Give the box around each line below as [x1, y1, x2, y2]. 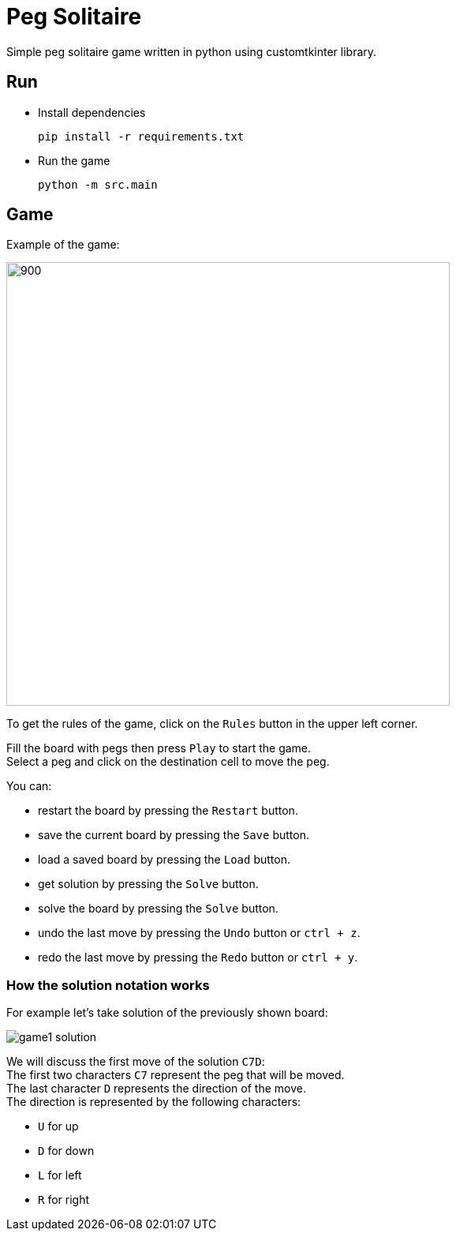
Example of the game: [6, 238, 120, 252]
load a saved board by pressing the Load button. [38, 853, 290, 867]
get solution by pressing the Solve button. [38, 877, 259, 891]
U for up [38, 1119, 79, 1134]
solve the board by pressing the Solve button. [38, 902, 278, 916]
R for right [38, 1193, 89, 1207]
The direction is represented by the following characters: [6, 1095, 301, 1109]
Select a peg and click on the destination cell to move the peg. [6, 755, 330, 769]
